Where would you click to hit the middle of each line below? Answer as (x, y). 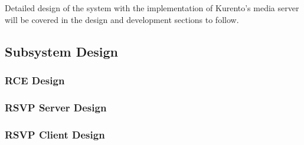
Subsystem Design (62, 51)
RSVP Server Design (56, 107)
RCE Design (35, 80)
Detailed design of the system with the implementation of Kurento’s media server (152, 8)
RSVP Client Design (55, 134)
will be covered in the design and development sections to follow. (122, 19)
